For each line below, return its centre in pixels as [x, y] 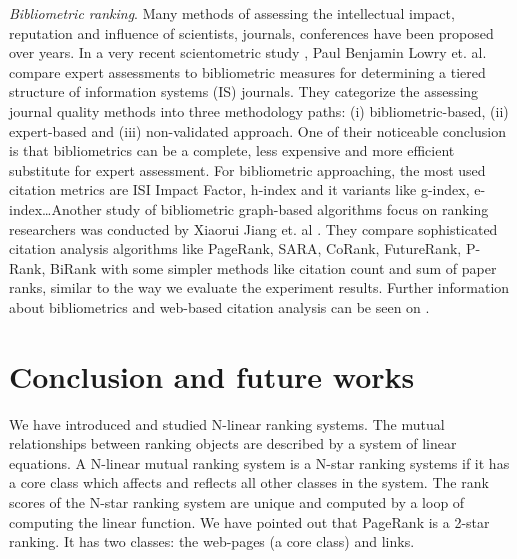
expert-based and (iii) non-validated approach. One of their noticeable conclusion [257, 130]
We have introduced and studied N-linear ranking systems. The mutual [227, 423]
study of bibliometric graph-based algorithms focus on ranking [297, 208]
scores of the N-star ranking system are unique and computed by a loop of [237, 502]
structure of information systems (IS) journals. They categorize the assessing [244, 91]
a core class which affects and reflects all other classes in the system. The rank [249, 482]
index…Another [55, 208]
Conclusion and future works [212, 375]
